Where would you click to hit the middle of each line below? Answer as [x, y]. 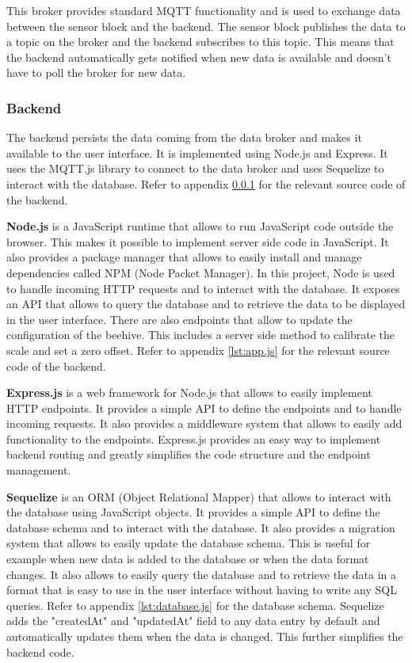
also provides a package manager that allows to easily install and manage [184, 257]
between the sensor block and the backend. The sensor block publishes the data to [206, 26]
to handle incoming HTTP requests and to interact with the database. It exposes [203, 288]
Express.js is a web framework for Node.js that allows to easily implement [189, 392]
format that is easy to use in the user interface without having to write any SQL [202, 590]
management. [39, 470]
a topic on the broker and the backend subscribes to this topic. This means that [200, 42]
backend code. [40, 652]
